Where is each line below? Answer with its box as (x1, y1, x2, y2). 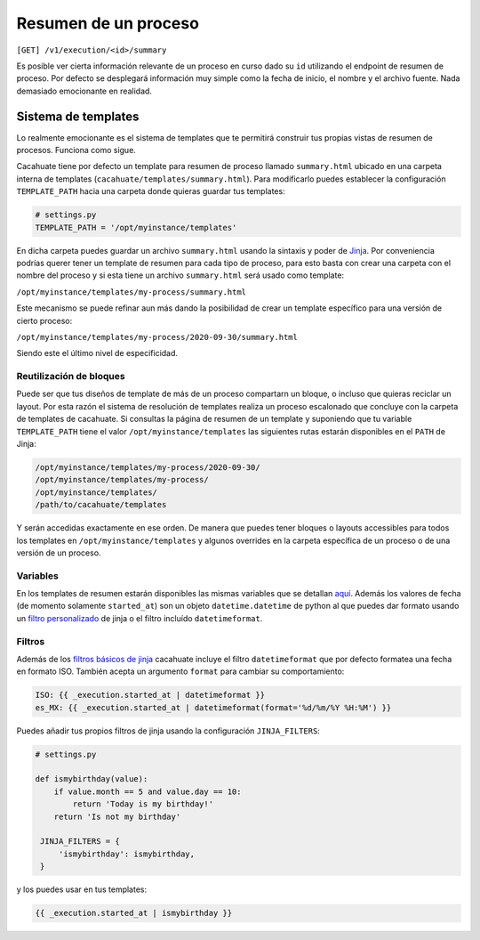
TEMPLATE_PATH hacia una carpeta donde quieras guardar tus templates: (16, 186, 285, 197)
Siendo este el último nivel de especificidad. (16, 348, 178, 359)
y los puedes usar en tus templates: (16, 884, 148, 895)
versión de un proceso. (16, 547, 101, 558)
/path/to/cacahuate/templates (35, 499, 167, 510)
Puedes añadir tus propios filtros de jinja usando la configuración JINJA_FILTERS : (16, 725, 320, 736)
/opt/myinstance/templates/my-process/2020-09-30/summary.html (16, 332, 298, 342)
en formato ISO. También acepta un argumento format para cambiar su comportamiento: (16, 666, 345, 677)
